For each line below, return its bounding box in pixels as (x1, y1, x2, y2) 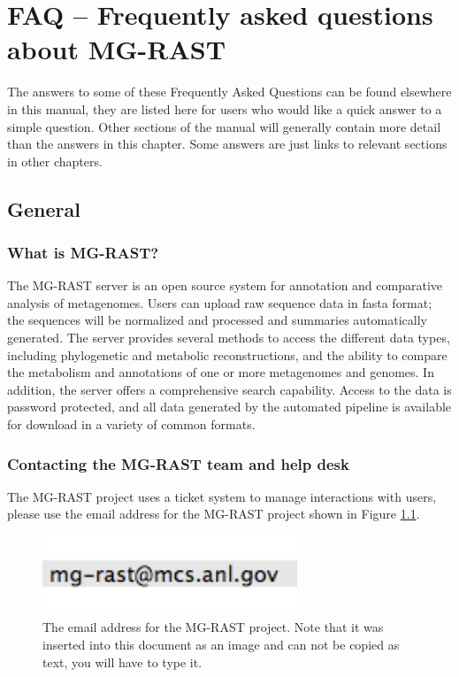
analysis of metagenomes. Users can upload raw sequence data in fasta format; (7, 293, 432, 312)
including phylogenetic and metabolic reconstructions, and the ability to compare (7, 345, 448, 364)
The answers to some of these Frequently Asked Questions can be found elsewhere (7, 82, 452, 101)
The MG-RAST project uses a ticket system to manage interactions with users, (7, 487, 437, 505)
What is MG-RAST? (7, 241, 159, 263)
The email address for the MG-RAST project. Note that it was (42, 618, 384, 636)
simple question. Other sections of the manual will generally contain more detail (7, 117, 441, 135)
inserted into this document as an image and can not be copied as (42, 635, 400, 653)
